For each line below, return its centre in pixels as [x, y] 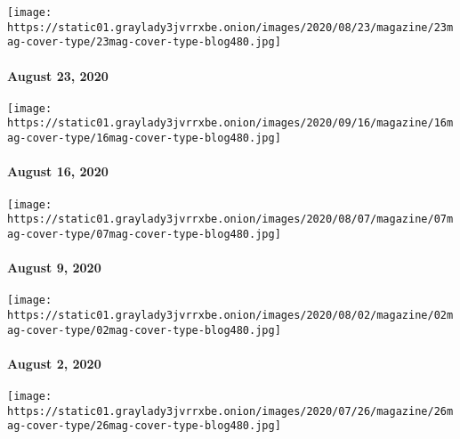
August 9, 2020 [54, 268]
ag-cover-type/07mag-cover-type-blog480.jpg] [144, 234]
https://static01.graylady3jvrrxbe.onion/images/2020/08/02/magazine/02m [230, 315]
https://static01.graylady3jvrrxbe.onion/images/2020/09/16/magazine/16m [230, 123]
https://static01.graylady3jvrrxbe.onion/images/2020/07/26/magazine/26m [230, 411]
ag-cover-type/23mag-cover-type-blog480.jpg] [144, 42]
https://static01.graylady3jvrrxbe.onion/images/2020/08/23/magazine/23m [230, 27]
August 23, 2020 [58, 75]
